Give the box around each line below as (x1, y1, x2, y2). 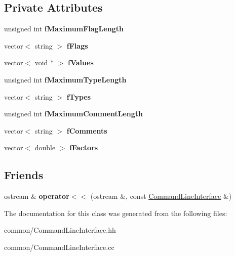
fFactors (69, 142, 98, 153)
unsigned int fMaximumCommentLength (4, 108, 143, 119)
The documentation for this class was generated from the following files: (4, 207, 227, 218)
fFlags (66, 40, 88, 51)
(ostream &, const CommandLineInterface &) (90, 191, 232, 201)
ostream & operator (4, 191, 69, 201)
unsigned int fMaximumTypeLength (4, 74, 127, 84)
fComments (66, 125, 107, 136)
